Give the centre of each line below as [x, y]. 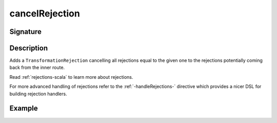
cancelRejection [45, 13]
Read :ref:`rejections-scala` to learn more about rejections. [71, 77]
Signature [26, 32]
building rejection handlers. [38, 94]
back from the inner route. [37, 67]
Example [24, 108]
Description [29, 48]
